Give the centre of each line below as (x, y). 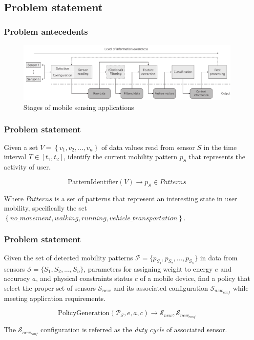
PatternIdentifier (93, 182)
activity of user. (27, 167)
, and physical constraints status (84, 278)
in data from (219, 257)
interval (15, 157)
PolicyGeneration (84, 313)
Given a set (21, 147)
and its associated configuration (161, 288)
